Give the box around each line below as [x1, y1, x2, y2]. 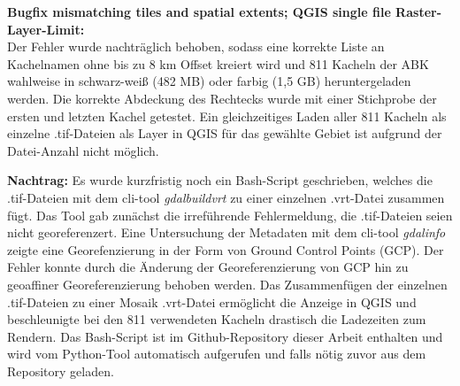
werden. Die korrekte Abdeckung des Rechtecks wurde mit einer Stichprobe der [7, 89, 437, 107]
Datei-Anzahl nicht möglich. [7, 141, 159, 159]
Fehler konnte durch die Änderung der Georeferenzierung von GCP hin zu [7, 258, 409, 276]
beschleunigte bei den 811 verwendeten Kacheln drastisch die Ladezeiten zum [7, 310, 426, 328]
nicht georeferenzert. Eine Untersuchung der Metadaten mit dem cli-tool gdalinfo [7, 223, 446, 242]
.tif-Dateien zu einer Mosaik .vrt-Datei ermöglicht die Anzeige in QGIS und [7, 292, 417, 311]
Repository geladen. [7, 361, 114, 380]
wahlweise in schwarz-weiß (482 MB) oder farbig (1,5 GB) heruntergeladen [7, 72, 411, 90]
